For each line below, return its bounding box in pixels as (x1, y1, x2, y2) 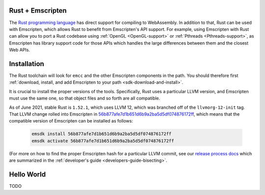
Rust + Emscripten (9, 6, 67, 15)
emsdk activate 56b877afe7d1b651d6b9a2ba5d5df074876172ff (31, 138, 174, 144)
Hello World (9, 170, 46, 178)
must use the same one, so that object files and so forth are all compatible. (9, 96, 160, 101)
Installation (9, 59, 44, 68)
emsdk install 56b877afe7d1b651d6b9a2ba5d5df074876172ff (31, 131, 172, 137)
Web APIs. (9, 47, 30, 53)
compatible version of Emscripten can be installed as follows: (9, 118, 133, 124)
